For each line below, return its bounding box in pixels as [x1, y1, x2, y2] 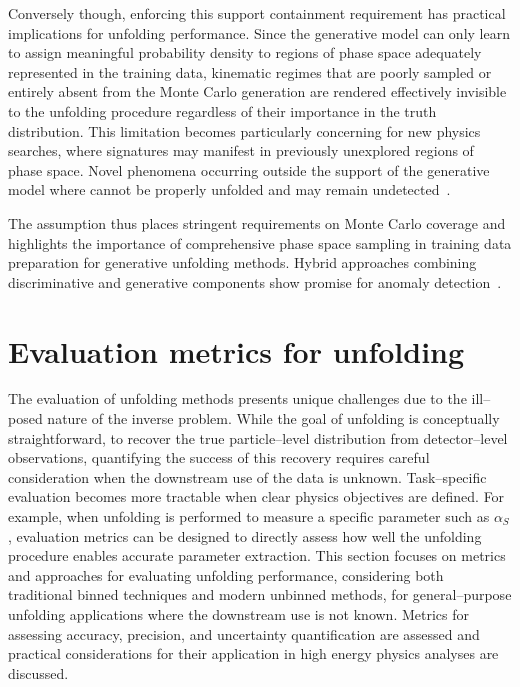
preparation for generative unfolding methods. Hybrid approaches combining [8, 252, 477, 273]
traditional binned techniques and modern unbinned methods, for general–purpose [8, 584, 512, 605]
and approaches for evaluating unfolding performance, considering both [8, 564, 444, 585]
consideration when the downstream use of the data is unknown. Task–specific [8, 466, 487, 487]
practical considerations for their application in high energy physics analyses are [8, 643, 499, 664]
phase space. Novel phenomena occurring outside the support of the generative [8, 159, 490, 180]
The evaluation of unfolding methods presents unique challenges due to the [8, 388, 467, 409]
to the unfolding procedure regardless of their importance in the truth [8, 100, 437, 121]
